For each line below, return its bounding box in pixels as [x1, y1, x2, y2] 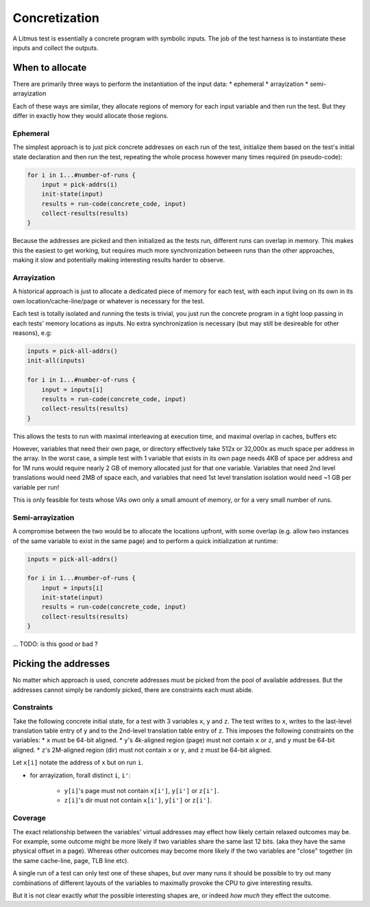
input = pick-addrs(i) [41, 181, 118, 188]
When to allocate [12, 62, 87, 73]
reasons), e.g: [12, 328, 52, 336]
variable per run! [12, 483, 60, 491]
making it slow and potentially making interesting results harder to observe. [12, 256, 225, 264]
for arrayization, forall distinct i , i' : [29, 771, 131, 779]
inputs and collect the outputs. [12, 43, 99, 51]
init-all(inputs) [27, 357, 86, 365]
